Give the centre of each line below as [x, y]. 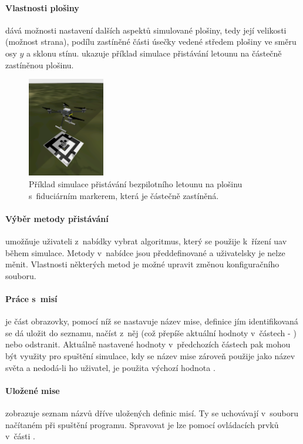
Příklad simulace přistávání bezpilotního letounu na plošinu [136, 184]
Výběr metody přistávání [57, 218]
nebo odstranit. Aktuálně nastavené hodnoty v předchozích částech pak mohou [148, 344]
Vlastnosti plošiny [42, 7]
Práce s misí [31, 298]
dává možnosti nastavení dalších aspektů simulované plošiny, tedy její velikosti [146, 30]
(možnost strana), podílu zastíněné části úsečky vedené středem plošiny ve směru [151, 42]
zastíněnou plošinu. [40, 64]
